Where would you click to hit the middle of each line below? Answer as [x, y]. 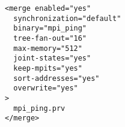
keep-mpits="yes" [48, 68]
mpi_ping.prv [39, 108]
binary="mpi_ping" [50, 28]
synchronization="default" [67, 18]
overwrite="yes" [46, 88]
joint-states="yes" [52, 58]
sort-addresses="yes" [56, 78]
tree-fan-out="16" [50, 38]
